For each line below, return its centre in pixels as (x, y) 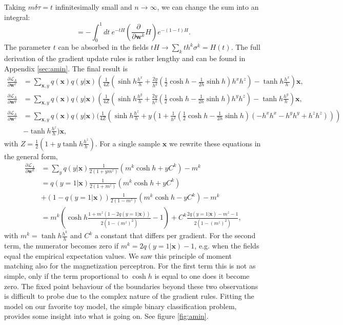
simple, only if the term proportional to (66, 276)
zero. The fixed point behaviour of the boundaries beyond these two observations (131, 286)
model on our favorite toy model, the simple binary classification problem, (120, 306)
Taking (15, 7)
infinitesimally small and (94, 7)
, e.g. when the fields (227, 246)
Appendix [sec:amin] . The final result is (66, 68)
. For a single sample (128, 143)
